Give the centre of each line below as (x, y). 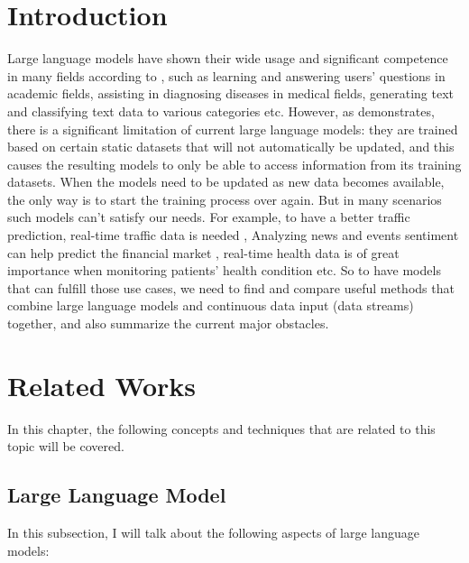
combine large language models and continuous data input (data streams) (211, 305)
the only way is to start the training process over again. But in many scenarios (225, 199)
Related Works (102, 385)
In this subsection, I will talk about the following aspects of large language (213, 533)
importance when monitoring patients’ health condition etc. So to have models (224, 270)
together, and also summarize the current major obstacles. (168, 323)
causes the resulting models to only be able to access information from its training (234, 164)
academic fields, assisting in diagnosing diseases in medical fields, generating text (230, 93)
